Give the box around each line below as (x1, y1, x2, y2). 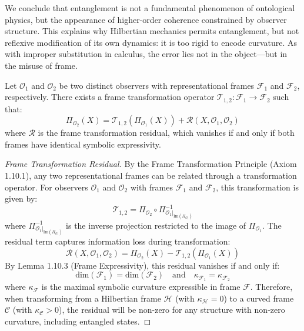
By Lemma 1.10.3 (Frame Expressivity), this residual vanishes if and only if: (5, 259, 280, 271)
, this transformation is (216, 180, 299, 193)
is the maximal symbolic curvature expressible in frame (41, 280, 240, 293)
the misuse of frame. (5, 59, 78, 71)
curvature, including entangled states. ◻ (5, 315, 151, 327)
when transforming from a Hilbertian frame (5, 292, 161, 304)
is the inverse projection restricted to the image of (66, 219, 246, 231)
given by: (5, 192, 38, 205)
